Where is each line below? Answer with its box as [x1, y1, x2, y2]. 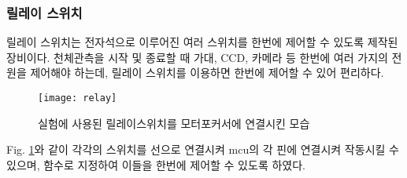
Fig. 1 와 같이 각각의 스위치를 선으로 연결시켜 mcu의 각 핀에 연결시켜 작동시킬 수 [6, 141, 399, 158]
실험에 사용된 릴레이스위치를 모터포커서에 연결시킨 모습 [38, 114, 310, 131]
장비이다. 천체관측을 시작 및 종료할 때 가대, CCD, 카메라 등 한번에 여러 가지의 [6, 49, 388, 65]
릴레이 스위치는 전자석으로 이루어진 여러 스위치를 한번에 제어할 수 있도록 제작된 [6, 34, 398, 50]
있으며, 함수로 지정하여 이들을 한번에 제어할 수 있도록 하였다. [6, 156, 305, 173]
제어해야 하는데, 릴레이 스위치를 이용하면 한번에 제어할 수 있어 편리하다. [30, 64, 384, 81]
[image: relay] [38, 93, 117, 104]
